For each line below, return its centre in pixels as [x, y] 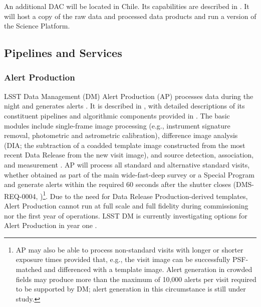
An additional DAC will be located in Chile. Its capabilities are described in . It [127, 6]
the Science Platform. [37, 26]
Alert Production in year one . [51, 225]
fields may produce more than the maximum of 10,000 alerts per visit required [136, 279]
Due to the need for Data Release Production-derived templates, [149, 196]
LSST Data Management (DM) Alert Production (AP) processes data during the [129, 96]
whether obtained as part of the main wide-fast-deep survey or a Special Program [129, 174]
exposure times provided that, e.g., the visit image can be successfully [123, 259]
